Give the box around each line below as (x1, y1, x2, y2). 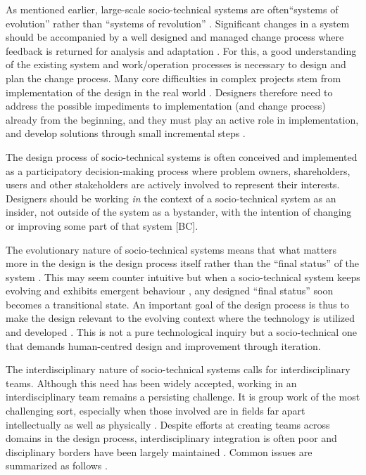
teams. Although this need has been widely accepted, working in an (6, 375, 297, 390)
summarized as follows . (6, 458, 108, 473)
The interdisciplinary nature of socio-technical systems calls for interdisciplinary (6, 362, 351, 377)
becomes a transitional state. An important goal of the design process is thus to (6, 297, 349, 311)
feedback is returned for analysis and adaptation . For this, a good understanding (6, 43, 357, 58)
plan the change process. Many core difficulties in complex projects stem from (6, 70, 341, 85)
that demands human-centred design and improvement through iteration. (6, 338, 321, 353)
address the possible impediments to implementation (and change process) (6, 98, 326, 113)
